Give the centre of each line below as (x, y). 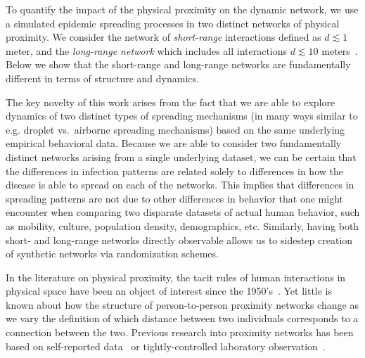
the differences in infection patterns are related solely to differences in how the (174, 171)
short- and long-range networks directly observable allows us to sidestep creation (179, 239)
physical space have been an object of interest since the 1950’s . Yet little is (169, 291)
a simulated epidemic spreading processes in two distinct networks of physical (173, 23)
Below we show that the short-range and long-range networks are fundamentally (178, 64)
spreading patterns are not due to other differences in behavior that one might (174, 198)
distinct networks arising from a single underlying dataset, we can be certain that (181, 156)
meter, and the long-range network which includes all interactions (147, 50)
